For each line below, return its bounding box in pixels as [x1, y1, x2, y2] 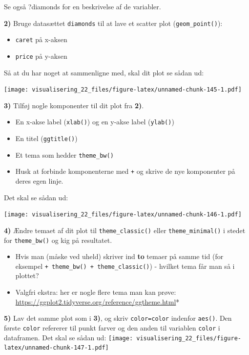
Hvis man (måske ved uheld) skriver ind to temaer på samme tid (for [15, 251, 224, 261]
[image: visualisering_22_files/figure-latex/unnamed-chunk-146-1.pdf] [4, 211, 242, 218]
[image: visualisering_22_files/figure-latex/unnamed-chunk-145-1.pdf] [4, 86, 242, 94]
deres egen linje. [15, 176, 63, 186]
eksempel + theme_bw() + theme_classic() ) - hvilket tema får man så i [15, 260, 235, 271]
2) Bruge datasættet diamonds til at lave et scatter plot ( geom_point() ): [4, 18, 223, 28]
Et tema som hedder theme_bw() [15, 149, 114, 160]
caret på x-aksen [15, 34, 67, 45]
